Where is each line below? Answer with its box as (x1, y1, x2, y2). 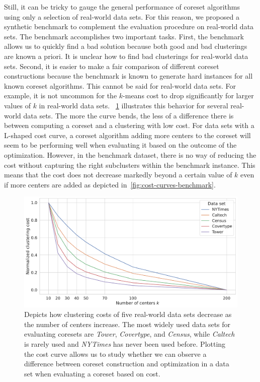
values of (4, 100, 31, 110)
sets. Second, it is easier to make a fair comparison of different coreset (4, 60, 219, 71)
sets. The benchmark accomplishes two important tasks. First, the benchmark (4, 31, 244, 41)
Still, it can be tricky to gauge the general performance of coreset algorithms (4, 2, 240, 12)
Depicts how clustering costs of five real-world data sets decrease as (24, 309, 232, 320)
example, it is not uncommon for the (4, 90, 117, 101)
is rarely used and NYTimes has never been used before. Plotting (24, 338, 226, 349)
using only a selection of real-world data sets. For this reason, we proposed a (4, 11, 239, 22)
